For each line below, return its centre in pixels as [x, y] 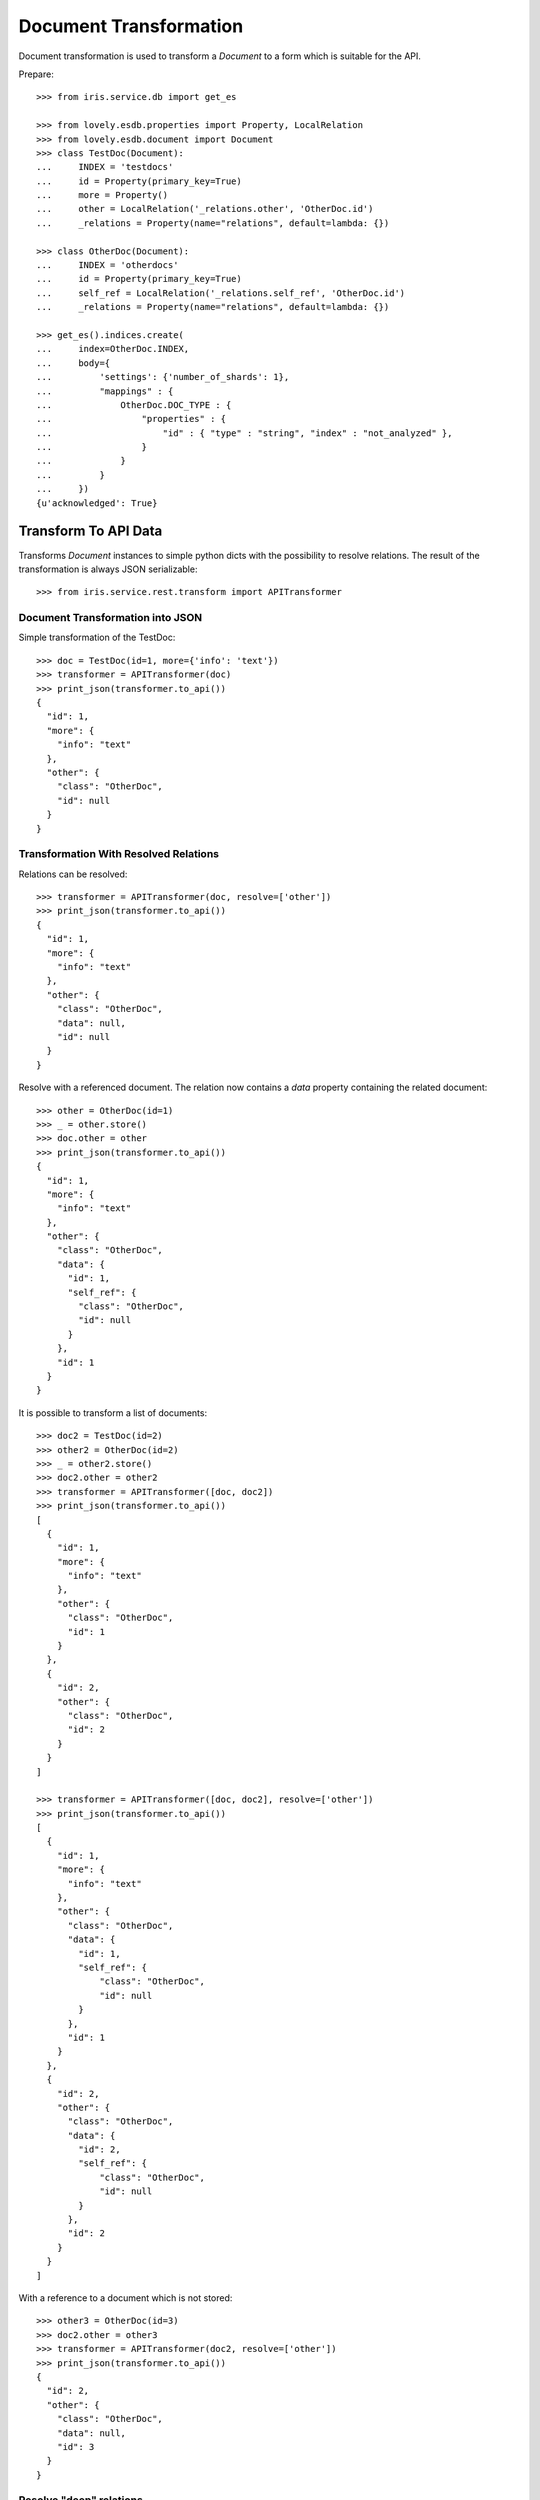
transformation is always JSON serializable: [108, 569]
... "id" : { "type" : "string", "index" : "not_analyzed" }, [244, 433]
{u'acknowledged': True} [97, 503]
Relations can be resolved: [73, 874]
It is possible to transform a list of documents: [113, 1412]
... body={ [73, 363]
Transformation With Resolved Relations [119, 854]
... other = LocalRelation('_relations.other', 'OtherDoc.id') [205, 209]
